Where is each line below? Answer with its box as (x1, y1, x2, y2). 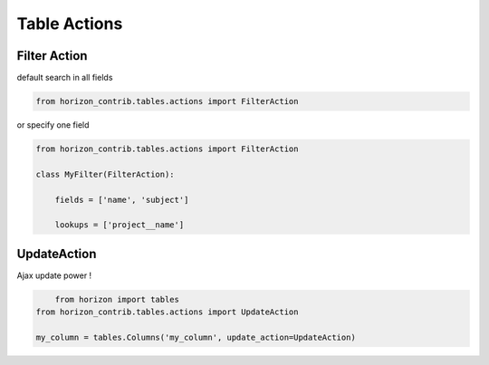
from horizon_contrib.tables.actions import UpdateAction (35, 307, 299, 317)
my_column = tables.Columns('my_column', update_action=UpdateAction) (35, 332, 357, 343)
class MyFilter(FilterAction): (35, 168, 176, 179)
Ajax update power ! (16, 270, 92, 281)
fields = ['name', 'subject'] (54, 195, 189, 205)
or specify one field (16, 120, 90, 130)
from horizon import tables (54, 294, 180, 304)
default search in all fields (16, 72, 113, 83)
